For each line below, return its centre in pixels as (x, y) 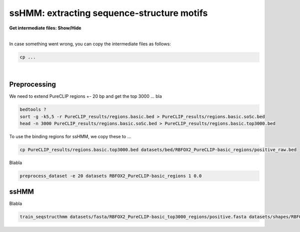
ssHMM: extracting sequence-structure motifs (108, 13)
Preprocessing (32, 85)
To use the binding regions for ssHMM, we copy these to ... (70, 136)
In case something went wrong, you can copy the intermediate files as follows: (90, 44)
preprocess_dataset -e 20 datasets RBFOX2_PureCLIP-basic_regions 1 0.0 (111, 176)
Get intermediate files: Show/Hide (45, 28)
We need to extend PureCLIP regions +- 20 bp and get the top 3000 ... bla (85, 96)
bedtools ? (33, 110)
